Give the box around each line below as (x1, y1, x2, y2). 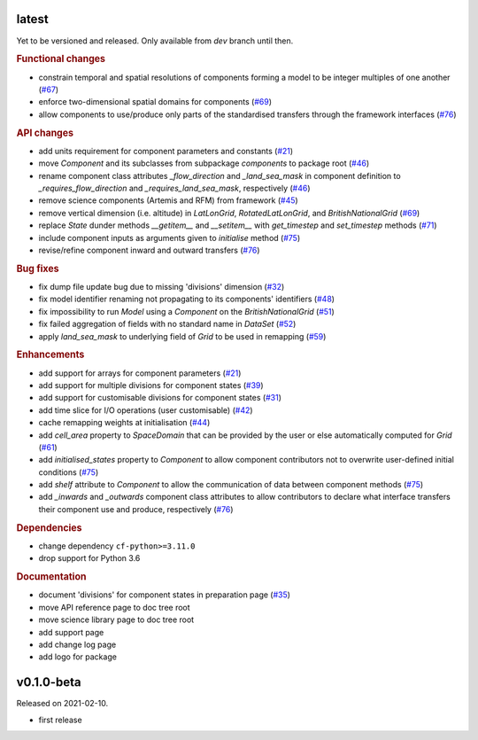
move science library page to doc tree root (38, 614, 195, 625)
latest (16, 12, 49, 27)
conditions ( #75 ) (38, 466, 99, 478)
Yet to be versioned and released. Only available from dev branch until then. (16, 35, 294, 46)
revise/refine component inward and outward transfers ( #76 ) (38, 245, 260, 255)
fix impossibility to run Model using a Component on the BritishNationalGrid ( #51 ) (38, 306, 335, 316)
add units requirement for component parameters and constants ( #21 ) (38, 145, 294, 156)
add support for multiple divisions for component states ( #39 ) (38, 379, 265, 390)
